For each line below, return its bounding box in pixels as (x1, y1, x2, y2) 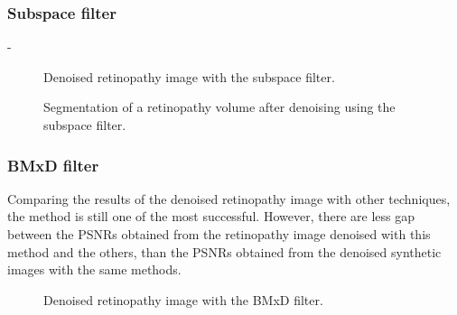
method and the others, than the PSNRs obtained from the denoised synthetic (7, 242, 442, 261)
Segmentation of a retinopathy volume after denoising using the (43, 97, 396, 116)
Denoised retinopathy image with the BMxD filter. (43, 290, 323, 309)
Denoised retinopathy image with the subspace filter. (43, 67, 335, 86)
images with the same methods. (7, 260, 182, 279)
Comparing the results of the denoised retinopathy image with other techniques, (7, 189, 451, 208)
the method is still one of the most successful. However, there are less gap (7, 207, 415, 226)
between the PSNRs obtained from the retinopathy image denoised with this (7, 225, 431, 243)
